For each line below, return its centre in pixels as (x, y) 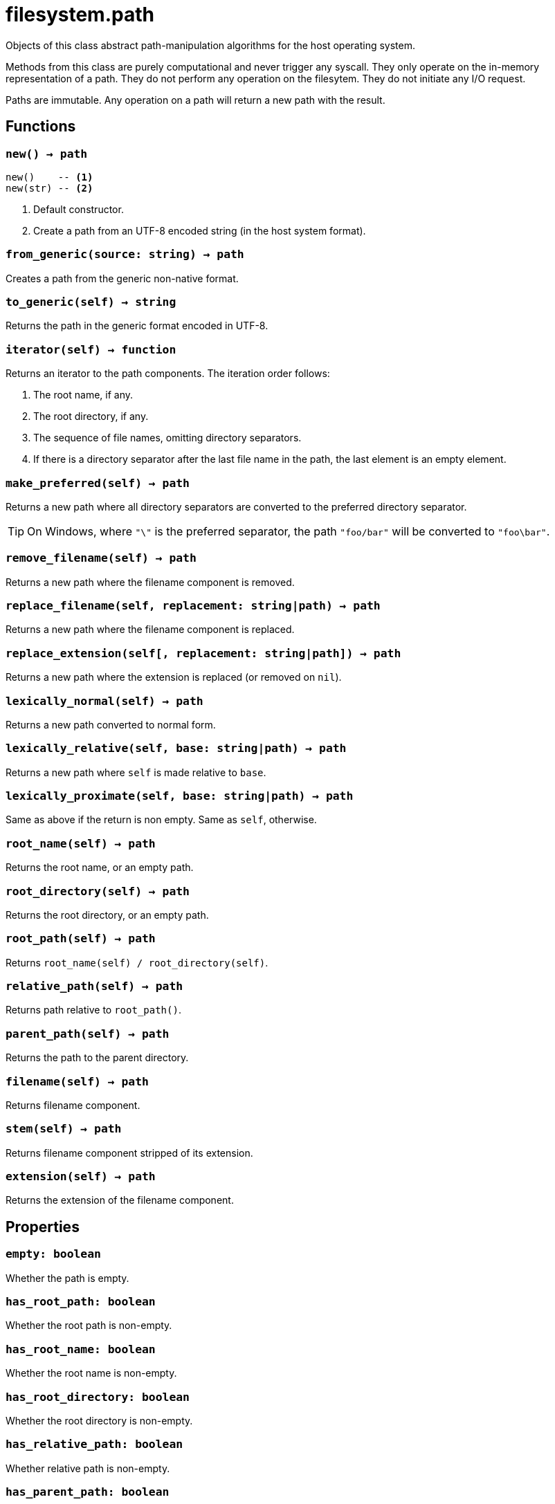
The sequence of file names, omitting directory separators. (167, 438)
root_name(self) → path (81, 843)
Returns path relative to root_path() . (93, 1010)
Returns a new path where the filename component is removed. (150, 582)
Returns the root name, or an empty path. (100, 868)
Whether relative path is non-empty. (88, 1468)
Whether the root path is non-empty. (89, 1326)
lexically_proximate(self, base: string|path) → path (180, 796)
